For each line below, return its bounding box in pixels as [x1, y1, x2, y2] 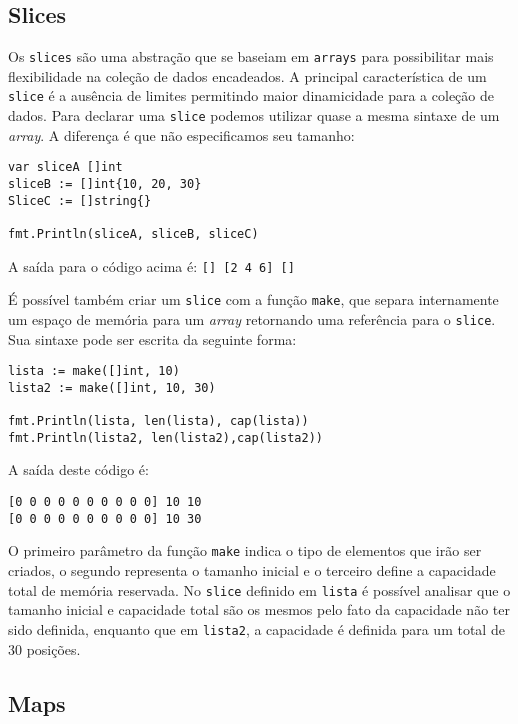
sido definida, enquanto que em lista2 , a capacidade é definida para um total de [8, 618, 505, 639]
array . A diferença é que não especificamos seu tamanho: [8, 124, 355, 145]
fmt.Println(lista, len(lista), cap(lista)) [8, 414, 309, 429]
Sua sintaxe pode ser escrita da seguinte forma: [8, 328, 297, 349]
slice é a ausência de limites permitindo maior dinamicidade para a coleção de [8, 85, 494, 106]
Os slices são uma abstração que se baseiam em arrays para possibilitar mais [8, 46, 494, 67]
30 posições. [8, 638, 81, 659]
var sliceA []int [8, 160, 123, 175]
